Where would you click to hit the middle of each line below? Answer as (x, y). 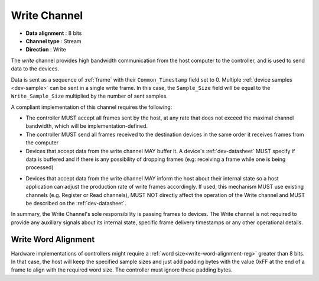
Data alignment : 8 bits (54, 33)
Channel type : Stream (54, 41)
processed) (40, 167)
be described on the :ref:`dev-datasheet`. (76, 203)
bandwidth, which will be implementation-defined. (87, 126)
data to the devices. (35, 69)
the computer (42, 143)
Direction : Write (46, 50)
